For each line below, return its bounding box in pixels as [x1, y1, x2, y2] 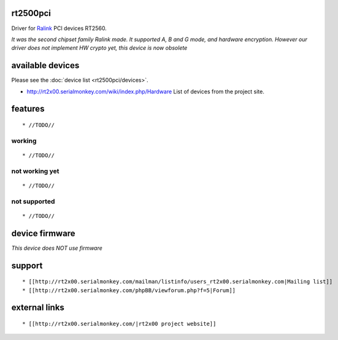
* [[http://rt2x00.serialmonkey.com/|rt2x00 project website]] [22, 320, 217, 327]
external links [11, 303, 64, 313]
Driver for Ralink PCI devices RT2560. [11, 25, 107, 32]
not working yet [11, 166, 60, 175]
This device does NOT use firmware [11, 244, 102, 252]
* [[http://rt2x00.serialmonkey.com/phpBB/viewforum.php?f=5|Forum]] [22, 287, 236, 294]
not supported [11, 197, 55, 206]
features [11, 104, 45, 114]
